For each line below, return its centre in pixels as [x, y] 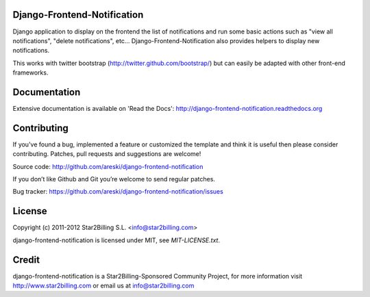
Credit [26, 260]
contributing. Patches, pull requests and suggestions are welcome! [107, 154]
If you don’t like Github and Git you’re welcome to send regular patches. [114, 179]
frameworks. [30, 73]
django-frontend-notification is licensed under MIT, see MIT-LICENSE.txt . [116, 240]
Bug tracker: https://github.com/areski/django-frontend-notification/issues [118, 192]
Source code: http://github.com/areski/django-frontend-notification [108, 166]
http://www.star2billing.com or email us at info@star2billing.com [103, 286]
